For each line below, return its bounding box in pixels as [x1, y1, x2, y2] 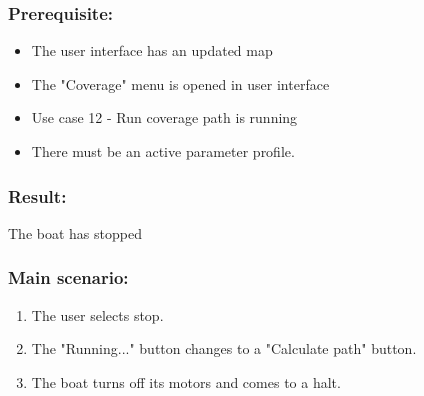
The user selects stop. [31, 304, 164, 325]
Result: [8, 183, 67, 208]
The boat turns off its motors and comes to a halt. [31, 371, 341, 392]
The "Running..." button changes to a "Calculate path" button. [31, 338, 417, 359]
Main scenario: [8, 265, 129, 290]
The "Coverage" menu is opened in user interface [31, 73, 330, 94]
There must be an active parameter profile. [31, 141, 295, 161]
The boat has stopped [8, 222, 142, 243]
